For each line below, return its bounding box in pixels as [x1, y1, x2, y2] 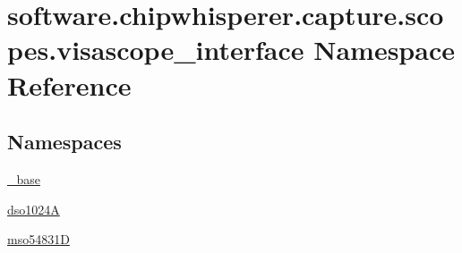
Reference [7, 66, 132, 103]
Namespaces [7, 128, 122, 156]
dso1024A [7, 199, 60, 218]
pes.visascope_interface [7, 31, 304, 68]
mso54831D [7, 230, 70, 249]
